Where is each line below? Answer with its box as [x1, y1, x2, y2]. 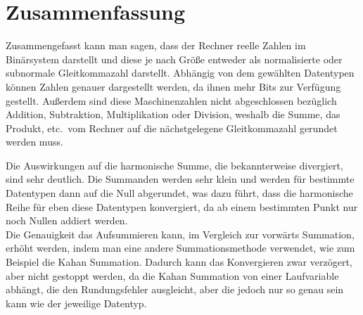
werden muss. [6, 134, 63, 149]
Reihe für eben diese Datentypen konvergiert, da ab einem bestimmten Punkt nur [6, 199, 358, 214]
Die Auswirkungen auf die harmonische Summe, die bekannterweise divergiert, [6, 157, 343, 172]
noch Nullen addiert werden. [6, 213, 128, 228]
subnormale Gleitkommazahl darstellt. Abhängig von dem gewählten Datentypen [6, 65, 355, 80]
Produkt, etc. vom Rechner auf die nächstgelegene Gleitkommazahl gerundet [6, 120, 338, 135]
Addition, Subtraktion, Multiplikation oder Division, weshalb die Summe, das [6, 107, 340, 122]
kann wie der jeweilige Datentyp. [6, 295, 147, 310]
